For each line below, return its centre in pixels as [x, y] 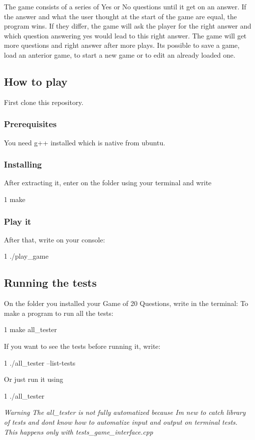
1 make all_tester [30, 329]
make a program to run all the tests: [59, 313]
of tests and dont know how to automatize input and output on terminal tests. [121, 422]
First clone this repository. [44, 102]
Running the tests [50, 283]
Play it [18, 221]
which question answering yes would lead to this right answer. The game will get [125, 35]
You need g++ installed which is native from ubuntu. [85, 142]
